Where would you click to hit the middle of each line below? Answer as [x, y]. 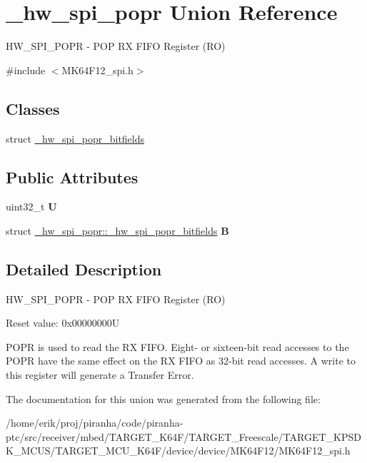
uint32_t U [31, 207]
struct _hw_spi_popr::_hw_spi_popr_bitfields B [117, 230]
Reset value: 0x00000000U [63, 323]
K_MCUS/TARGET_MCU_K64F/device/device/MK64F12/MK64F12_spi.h [178, 451]
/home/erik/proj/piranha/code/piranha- [95, 423]
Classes [33, 108]
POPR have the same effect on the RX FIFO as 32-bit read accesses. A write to [181, 361]
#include [26, 70]
